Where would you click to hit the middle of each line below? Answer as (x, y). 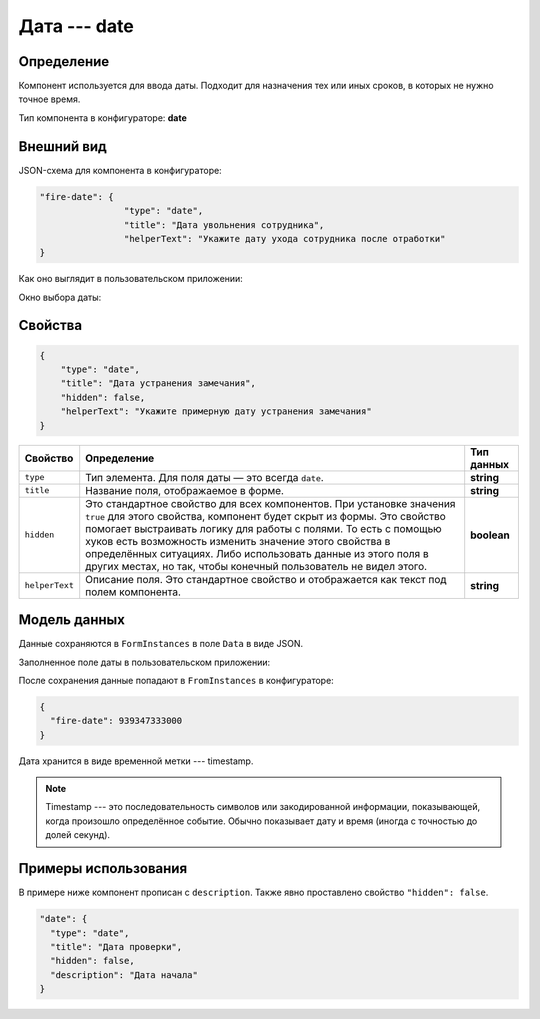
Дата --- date (76, 26)
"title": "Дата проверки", (116, 946)
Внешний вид (62, 146)
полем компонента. (133, 592)
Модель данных (71, 620)
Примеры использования (103, 868)
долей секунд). (77, 835)
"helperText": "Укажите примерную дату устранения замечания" (216, 411)
